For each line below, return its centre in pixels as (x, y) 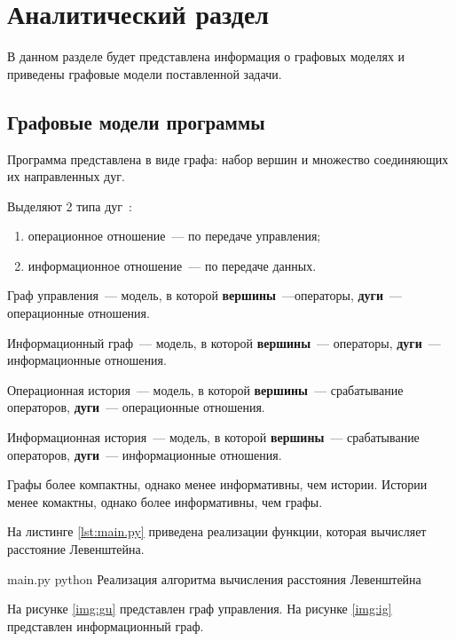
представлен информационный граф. (106, 625)
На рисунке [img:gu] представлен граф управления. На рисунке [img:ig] (200, 609)
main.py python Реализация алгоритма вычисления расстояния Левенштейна (214, 578)
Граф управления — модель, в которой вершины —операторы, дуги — (204, 295)
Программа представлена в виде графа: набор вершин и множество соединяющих (228, 158)
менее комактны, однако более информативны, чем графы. (165, 501)
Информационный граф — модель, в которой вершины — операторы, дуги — (224, 342)
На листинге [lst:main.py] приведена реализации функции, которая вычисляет (217, 531)
